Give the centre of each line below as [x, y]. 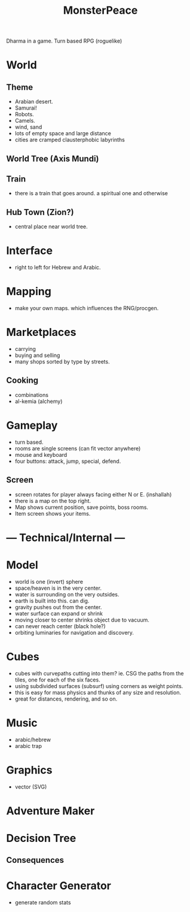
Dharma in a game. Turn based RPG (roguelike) [64, 41]
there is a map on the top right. [53, 501]
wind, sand [28, 127]
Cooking [22, 381]
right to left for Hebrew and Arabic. [58, 268]
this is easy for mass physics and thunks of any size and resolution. [98, 692]
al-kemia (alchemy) [39, 401]
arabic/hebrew [33, 740]
